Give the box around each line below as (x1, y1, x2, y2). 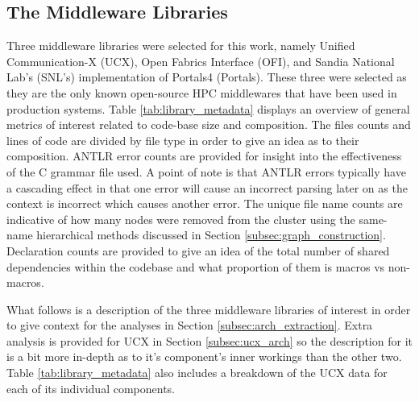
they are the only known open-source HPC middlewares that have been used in (6, 84, 397, 101)
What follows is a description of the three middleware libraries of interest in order (6, 300, 411, 317)
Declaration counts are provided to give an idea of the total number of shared (6, 242, 390, 259)
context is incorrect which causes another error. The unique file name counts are (6, 195, 403, 212)
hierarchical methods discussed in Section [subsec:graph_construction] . (36, 226, 386, 243)
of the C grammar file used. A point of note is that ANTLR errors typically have (6, 163, 406, 180)
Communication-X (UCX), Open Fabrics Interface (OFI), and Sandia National (6, 52, 395, 69)
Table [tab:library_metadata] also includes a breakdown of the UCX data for (6, 364, 388, 381)
